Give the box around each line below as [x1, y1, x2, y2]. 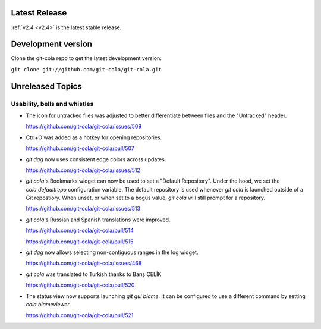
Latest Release [11, 8, 67, 18]
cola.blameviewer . [26, 301, 71, 308]
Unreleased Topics [11, 81, 83, 92]
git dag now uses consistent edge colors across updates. [26, 155, 166, 163]
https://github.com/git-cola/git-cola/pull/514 [26, 227, 134, 234]
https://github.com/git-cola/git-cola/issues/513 [26, 205, 141, 212]
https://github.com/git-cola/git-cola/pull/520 [26, 281, 135, 289]
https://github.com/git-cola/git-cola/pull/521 [26, 312, 134, 319]
